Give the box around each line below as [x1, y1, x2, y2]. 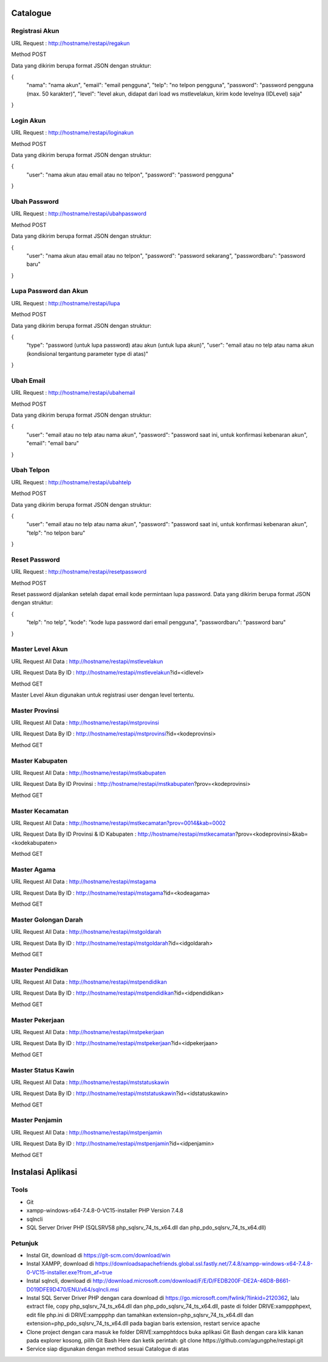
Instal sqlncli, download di [26, 1277, 92, 1285]
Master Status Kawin [11, 1066, 75, 1074]
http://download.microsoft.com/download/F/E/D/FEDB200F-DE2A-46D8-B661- [92, 1277, 291, 1285]
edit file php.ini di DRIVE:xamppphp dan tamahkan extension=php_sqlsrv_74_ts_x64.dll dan [26, 1311, 254, 1318]
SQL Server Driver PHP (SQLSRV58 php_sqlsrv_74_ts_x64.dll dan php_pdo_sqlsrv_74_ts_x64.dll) [26, 1223, 267, 1231]
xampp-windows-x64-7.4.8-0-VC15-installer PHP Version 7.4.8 [26, 1207, 183, 1214]
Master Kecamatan [11, 807, 69, 815]
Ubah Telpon [11, 466, 50, 474]
